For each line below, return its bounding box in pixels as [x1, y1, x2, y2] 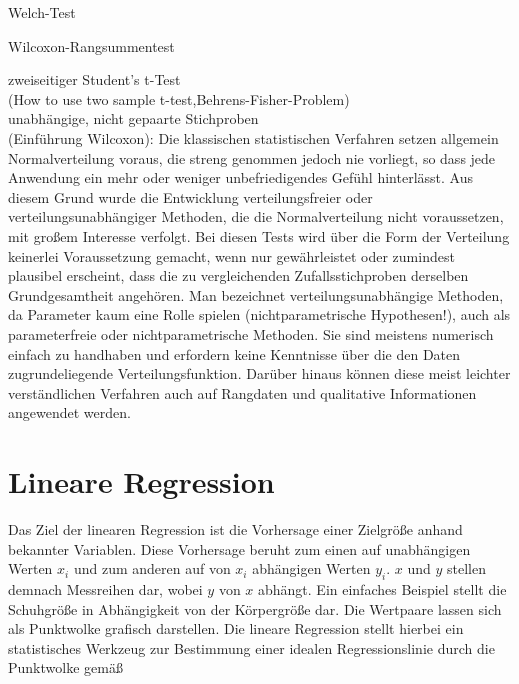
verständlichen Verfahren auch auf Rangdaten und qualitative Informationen [8, 382, 477, 403]
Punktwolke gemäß [8, 657, 123, 678]
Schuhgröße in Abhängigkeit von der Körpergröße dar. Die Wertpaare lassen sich [8, 598, 502, 619]
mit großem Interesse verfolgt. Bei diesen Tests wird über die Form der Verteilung [8, 225, 510, 246]
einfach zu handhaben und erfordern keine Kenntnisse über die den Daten [8, 343, 461, 364]
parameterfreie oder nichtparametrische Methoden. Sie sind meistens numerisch [8, 323, 494, 344]
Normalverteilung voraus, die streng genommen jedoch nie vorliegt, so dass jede [8, 147, 496, 168]
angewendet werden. [8, 402, 131, 423]
